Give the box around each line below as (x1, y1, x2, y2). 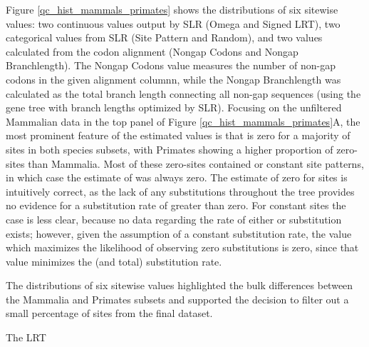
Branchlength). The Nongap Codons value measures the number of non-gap (6, 58, 336, 73)
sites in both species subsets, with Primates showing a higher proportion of (6, 141, 333, 156)
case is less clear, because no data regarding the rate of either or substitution (6, 211, 342, 226)
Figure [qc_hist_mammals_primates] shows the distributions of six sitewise (6, 2, 338, 16)
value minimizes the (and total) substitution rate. (6, 253, 222, 268)
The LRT (6, 330, 46, 345)
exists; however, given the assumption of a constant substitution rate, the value (6, 226, 352, 241)
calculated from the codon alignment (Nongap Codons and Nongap (6, 44, 298, 59)
